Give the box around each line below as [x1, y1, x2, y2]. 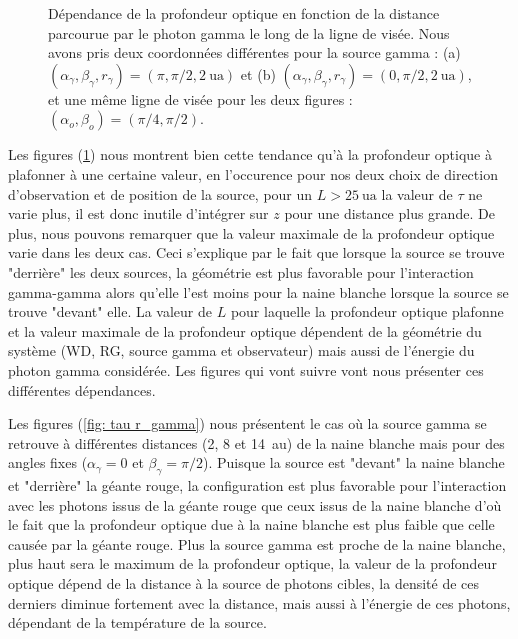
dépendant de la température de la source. [8, 612, 267, 633]
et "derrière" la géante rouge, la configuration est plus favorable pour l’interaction [8, 475, 507, 496]
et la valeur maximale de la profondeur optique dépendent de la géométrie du [8, 320, 482, 341]
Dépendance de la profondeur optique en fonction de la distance [48, 3, 440, 23]
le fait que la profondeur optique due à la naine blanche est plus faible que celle [8, 514, 495, 535]
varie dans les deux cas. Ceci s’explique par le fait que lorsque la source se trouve [8, 242, 505, 263]
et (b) [240, 63, 276, 84]
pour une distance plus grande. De [284, 203, 495, 224]
